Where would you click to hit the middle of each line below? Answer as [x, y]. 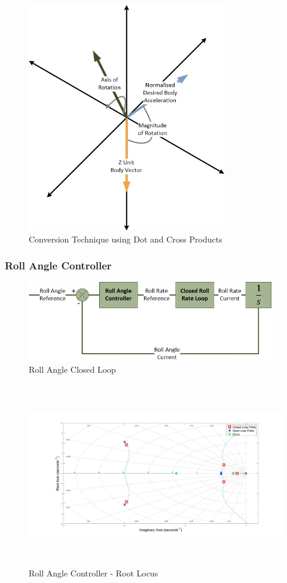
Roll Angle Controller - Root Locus [94, 573]
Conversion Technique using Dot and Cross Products [126, 239]
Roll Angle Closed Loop [72, 369]
